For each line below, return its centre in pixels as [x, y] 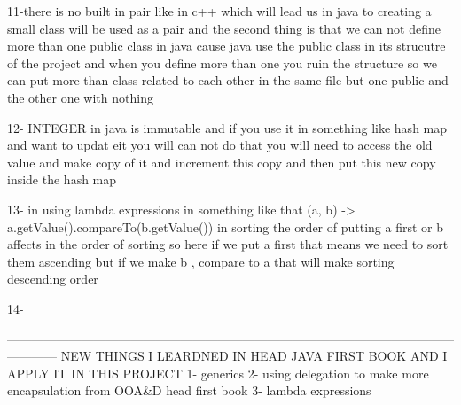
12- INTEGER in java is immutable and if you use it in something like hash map [227, 127]
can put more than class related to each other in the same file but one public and [228, 80]
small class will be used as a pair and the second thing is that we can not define [224, 28]
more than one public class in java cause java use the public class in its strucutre [227, 46]
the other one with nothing [80, 97]
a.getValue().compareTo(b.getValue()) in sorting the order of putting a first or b [225, 226]
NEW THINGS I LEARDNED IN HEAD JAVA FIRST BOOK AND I [254, 356]
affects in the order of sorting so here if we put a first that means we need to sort [228, 244]
